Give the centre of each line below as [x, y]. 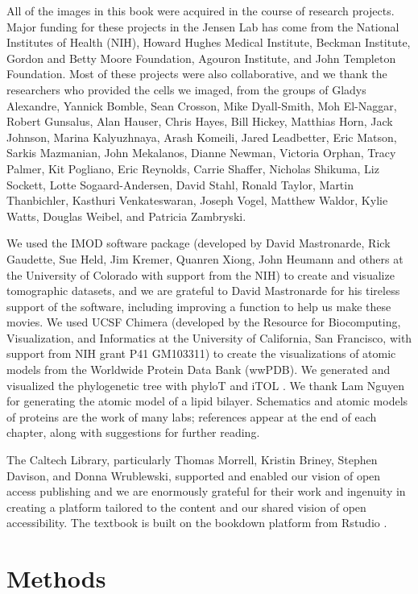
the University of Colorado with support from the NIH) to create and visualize [201, 274]
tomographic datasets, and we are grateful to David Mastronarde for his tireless [203, 291]
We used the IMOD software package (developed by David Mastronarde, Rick [199, 243]
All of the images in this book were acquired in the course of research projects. [201, 10]
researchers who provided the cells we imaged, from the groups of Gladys [186, 89]
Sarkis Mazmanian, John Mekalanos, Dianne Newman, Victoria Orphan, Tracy [201, 153]
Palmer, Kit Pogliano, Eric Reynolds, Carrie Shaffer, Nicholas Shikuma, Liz [193, 168]
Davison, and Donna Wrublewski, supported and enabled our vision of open [194, 475]
